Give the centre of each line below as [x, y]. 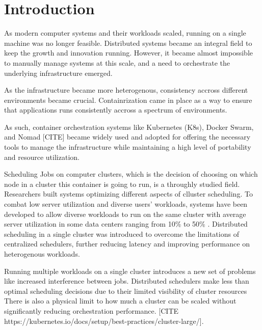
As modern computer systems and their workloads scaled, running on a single [125, 33]
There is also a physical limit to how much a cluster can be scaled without [120, 301]
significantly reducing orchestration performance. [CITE [91, 310]
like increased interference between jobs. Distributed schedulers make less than [127, 281]
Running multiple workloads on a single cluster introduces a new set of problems [130, 271]
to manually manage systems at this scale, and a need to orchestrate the [117, 62]
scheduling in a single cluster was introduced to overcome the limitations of [122, 233]
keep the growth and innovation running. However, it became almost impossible [129, 53]
